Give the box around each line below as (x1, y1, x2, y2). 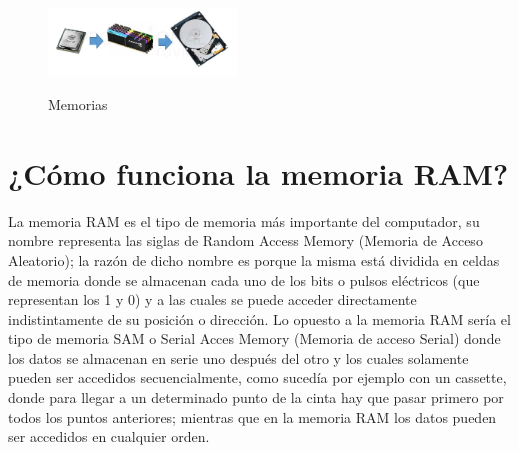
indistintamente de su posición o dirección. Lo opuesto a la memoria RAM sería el (8, 308, 511, 329)
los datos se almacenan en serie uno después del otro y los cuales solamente (8, 347, 469, 368)
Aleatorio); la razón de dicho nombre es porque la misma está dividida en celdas (8, 249, 500, 270)
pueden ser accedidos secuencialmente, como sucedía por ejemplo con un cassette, (8, 367, 507, 388)
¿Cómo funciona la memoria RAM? (8, 152, 509, 193)
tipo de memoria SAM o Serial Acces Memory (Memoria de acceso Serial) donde (8, 328, 501, 349)
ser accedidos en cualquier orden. (8, 426, 210, 447)
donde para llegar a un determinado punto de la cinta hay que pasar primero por (8, 387, 504, 408)
